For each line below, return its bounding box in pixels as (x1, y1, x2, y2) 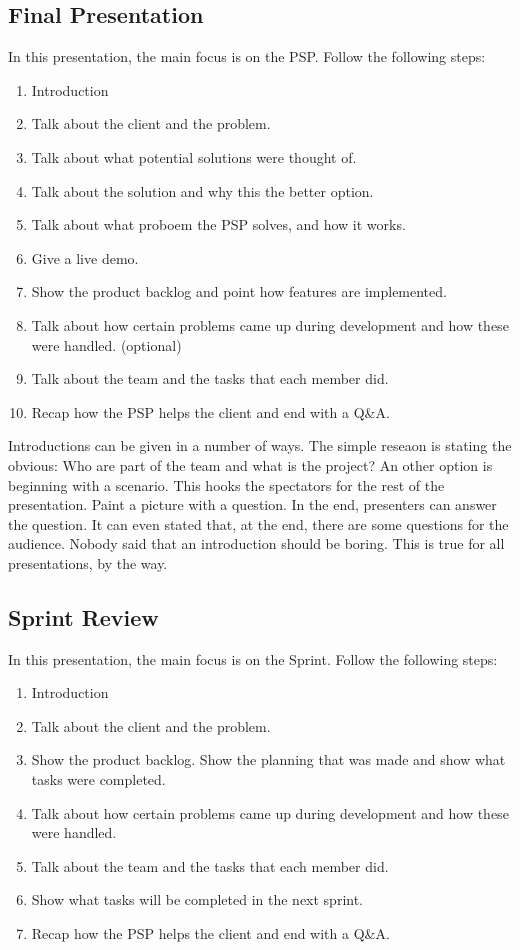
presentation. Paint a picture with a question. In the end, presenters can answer (8, 494, 497, 515)
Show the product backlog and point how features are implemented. (31, 281, 447, 302)
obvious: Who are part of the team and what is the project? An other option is (8, 454, 493, 475)
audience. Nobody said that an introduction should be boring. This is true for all (8, 533, 505, 554)
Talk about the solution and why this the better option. (31, 180, 374, 201)
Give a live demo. (31, 247, 139, 268)
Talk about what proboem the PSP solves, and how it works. (31, 214, 406, 235)
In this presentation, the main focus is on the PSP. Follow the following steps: (8, 46, 486, 67)
